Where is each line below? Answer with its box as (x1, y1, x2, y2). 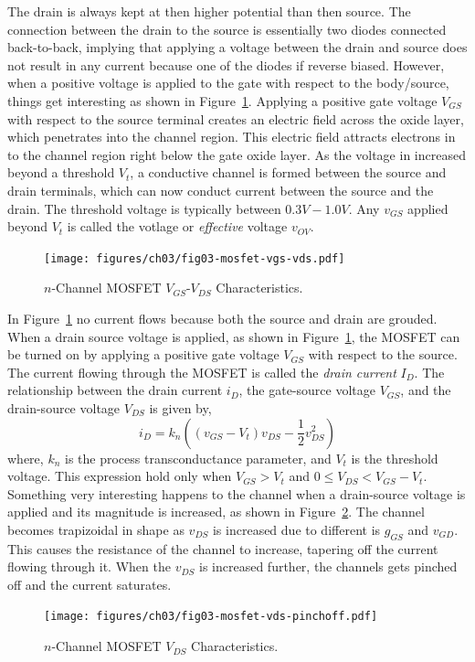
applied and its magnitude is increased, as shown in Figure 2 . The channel (7, 502, 425, 521)
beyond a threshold (7, 163, 115, 182)
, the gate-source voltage (238, 380, 375, 400)
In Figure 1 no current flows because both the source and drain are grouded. (7, 308, 438, 327)
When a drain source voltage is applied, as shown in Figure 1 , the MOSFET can (7, 326, 460, 346)
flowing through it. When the (7, 557, 171, 576)
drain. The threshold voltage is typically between (7, 198, 281, 218)
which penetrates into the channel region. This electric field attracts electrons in (7, 127, 456, 146)
